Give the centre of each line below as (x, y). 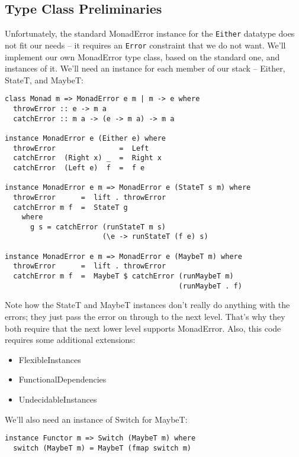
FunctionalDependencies (62, 379)
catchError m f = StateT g (70, 207)
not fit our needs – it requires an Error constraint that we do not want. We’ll (145, 45)
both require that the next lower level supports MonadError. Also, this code (143, 328)
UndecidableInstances (58, 399)
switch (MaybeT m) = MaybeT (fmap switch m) (102, 448)
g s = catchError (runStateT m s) (98, 227)
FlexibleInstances (50, 359)
